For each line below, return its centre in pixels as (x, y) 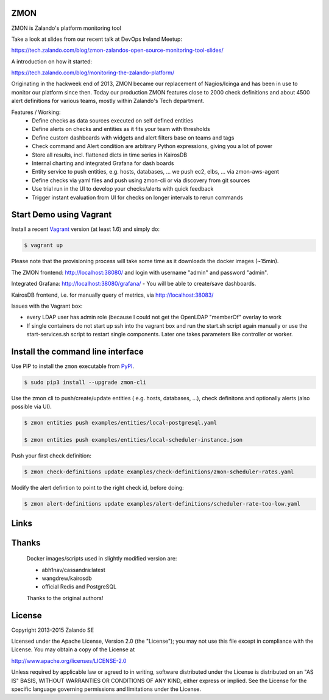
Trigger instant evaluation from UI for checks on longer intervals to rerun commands (137, 197)
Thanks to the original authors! (65, 598)
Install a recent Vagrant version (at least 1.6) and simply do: (85, 229)
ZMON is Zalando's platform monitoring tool (66, 28)
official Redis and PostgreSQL (79, 587)
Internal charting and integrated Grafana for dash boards (103, 163)
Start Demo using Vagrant (62, 215)
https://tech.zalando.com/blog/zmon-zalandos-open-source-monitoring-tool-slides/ (117, 50)
